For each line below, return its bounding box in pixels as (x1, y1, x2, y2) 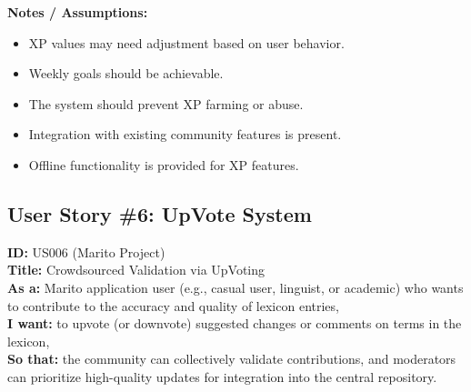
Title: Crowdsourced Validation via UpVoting (7, 260, 266, 279)
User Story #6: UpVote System (7, 199, 312, 227)
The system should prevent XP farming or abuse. (28, 94, 304, 113)
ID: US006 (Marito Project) (7, 242, 165, 261)
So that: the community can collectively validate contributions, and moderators (7, 349, 456, 368)
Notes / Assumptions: (7, 3, 148, 21)
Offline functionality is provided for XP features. (28, 155, 299, 174)
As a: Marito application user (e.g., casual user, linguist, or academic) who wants (7, 277, 464, 297)
